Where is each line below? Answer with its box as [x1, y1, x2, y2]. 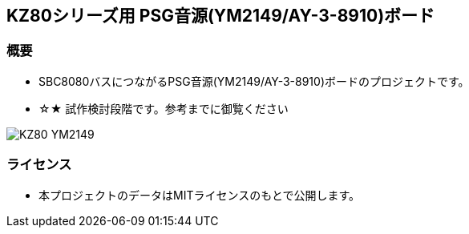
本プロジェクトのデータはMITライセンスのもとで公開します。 [38, 188, 361, 202]
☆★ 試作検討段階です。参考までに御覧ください [38, 101, 289, 115]
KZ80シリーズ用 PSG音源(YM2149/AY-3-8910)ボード [6, 6, 435, 26]
